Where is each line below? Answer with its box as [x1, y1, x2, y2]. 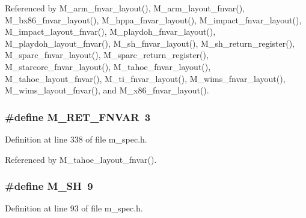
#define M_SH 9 [5, 178, 93, 193]
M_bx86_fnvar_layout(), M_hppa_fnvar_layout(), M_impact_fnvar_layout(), [5, 13, 302, 26]
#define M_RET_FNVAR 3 [5, 109, 151, 124]
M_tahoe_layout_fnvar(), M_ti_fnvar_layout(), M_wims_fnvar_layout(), [5, 72, 286, 84]
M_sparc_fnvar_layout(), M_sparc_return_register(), [5, 49, 209, 61]
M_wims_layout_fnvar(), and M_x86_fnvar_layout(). [5, 84, 209, 96]
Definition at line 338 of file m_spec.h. [5, 132, 147, 145]
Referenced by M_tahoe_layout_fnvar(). [5, 153, 157, 165]
